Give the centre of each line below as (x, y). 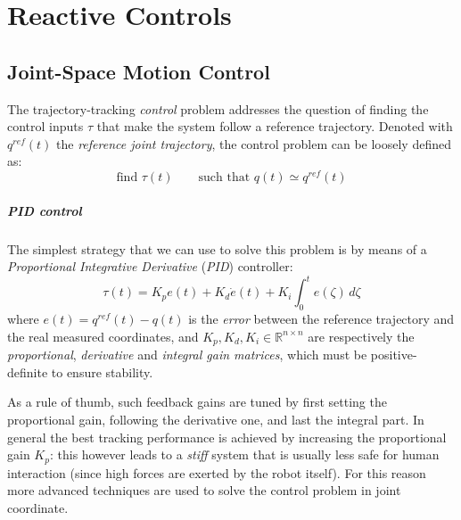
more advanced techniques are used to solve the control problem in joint (204, 490)
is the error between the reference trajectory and (321, 319)
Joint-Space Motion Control (139, 71)
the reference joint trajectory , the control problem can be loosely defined (254, 143)
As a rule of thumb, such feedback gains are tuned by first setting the (197, 402)
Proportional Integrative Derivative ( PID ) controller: (150, 266)
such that (224, 178)
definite (28, 371)
